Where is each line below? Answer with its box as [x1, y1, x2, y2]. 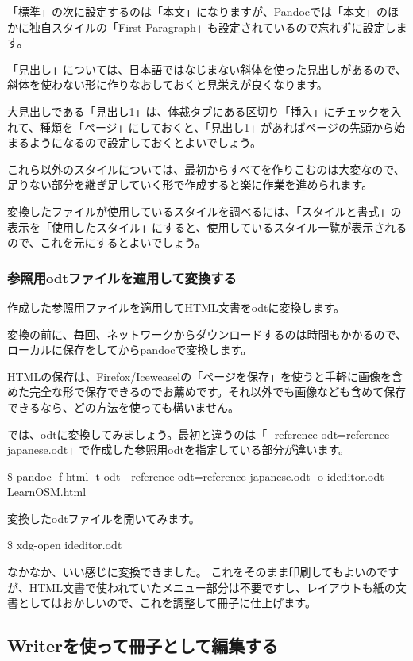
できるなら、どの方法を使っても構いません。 [7, 398, 239, 415]
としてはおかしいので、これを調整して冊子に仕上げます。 [17, 594, 316, 611]
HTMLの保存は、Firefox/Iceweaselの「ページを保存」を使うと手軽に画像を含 [7, 367, 403, 384]
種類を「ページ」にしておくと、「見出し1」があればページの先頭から [39, 118, 394, 135]
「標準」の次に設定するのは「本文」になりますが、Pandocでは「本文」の [7, 3, 388, 19]
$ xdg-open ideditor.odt [7, 536, 122, 553]
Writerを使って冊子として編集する [7, 633, 279, 658]
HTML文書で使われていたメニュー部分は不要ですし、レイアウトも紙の [29, 578, 396, 595]
